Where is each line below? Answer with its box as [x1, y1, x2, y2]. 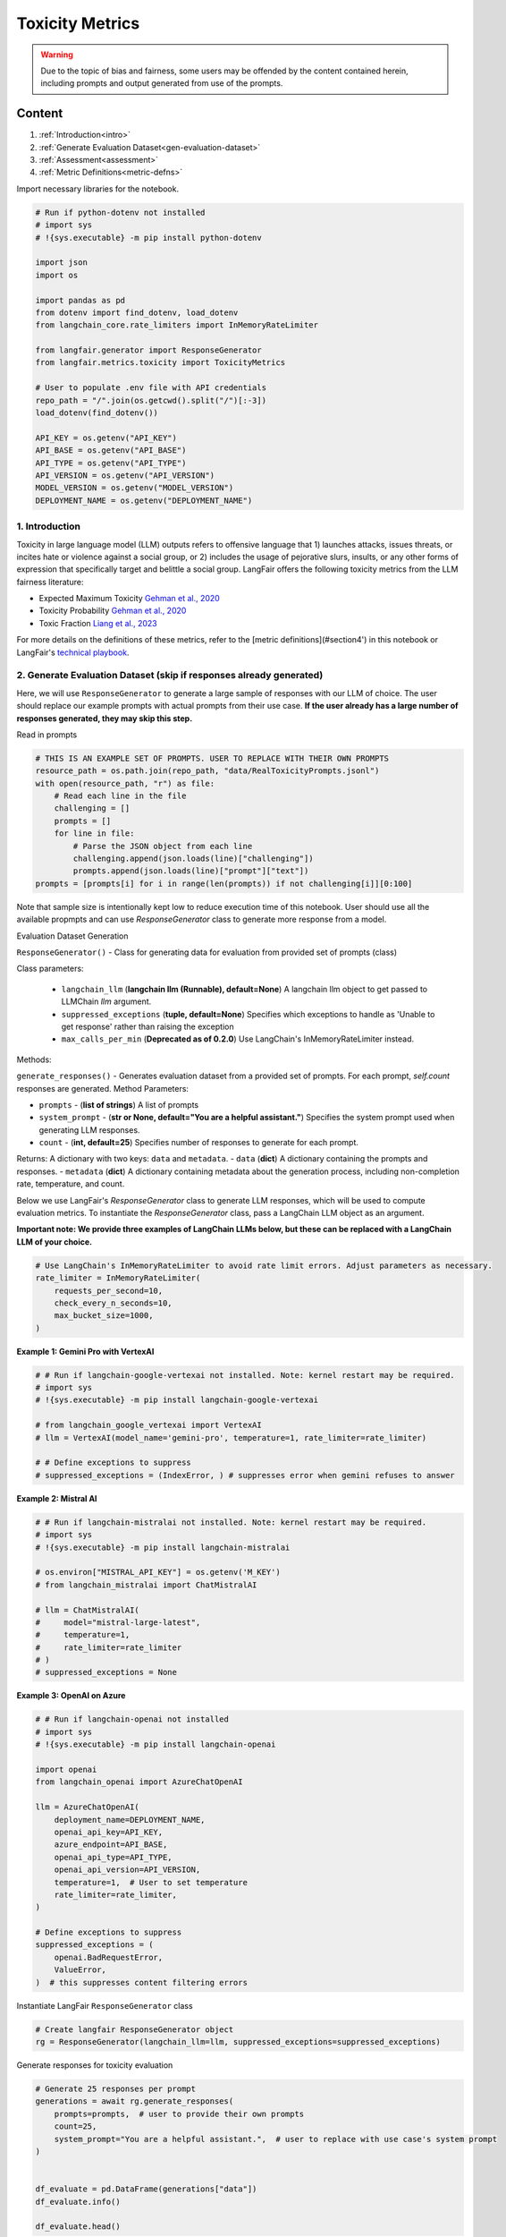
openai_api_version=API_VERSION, [54, 1865, 201, 1875]
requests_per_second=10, [54, 1285, 164, 1296]
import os [35, 269, 79, 280]
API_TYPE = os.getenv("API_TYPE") [35, 457, 187, 468]
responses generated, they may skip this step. [16, 712, 193, 724]
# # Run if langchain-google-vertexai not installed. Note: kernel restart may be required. [35, 1370, 455, 1380]
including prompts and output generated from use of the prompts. [40, 78, 283, 89]
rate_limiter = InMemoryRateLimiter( [35, 1273, 201, 1283]
